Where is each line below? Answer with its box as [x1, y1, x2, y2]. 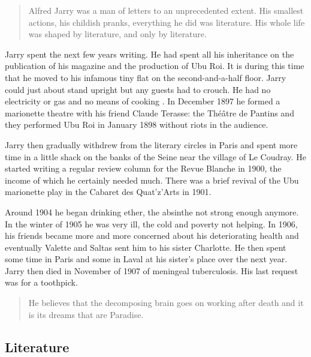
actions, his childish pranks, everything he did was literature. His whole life [28, 16, 305, 28]
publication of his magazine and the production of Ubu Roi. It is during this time [5, 59, 304, 72]
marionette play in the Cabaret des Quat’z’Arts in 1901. [5, 185, 212, 198]
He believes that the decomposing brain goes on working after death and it [28, 296, 304, 309]
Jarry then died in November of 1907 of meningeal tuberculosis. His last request [5, 264, 298, 277]
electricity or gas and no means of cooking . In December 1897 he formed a [5, 95, 280, 107]
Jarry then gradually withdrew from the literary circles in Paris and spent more [5, 138, 298, 151]
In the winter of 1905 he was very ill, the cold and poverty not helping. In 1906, [5, 217, 298, 230]
